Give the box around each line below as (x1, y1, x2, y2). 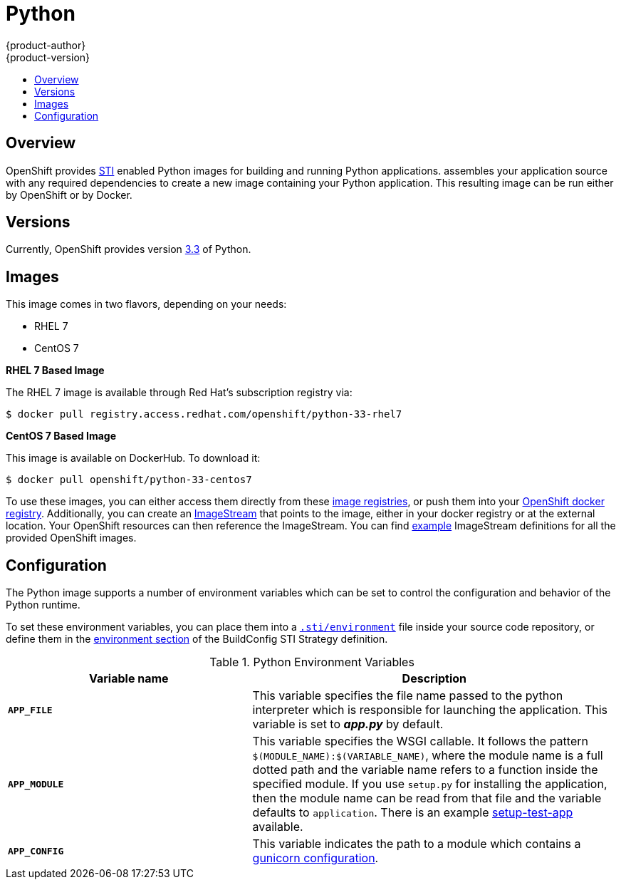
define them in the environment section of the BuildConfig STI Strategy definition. (6, 633, 388, 646)
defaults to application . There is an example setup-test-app (252, 805, 573, 820)
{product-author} (6, 38, 86, 51)
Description (402, 671, 467, 686)
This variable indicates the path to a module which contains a (252, 837, 581, 852)
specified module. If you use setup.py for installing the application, (252, 777, 607, 792)
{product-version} (6, 51, 90, 63)
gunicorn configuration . (252, 851, 379, 866)
